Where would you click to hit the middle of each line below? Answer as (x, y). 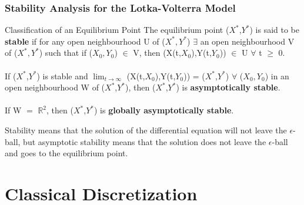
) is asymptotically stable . (228, 87)
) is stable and (62, 75)
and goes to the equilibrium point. (66, 153)
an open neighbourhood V (247, 41)
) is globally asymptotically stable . (164, 110)
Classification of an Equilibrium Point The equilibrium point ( (117, 30)
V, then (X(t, (157, 53)
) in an (277, 75)
